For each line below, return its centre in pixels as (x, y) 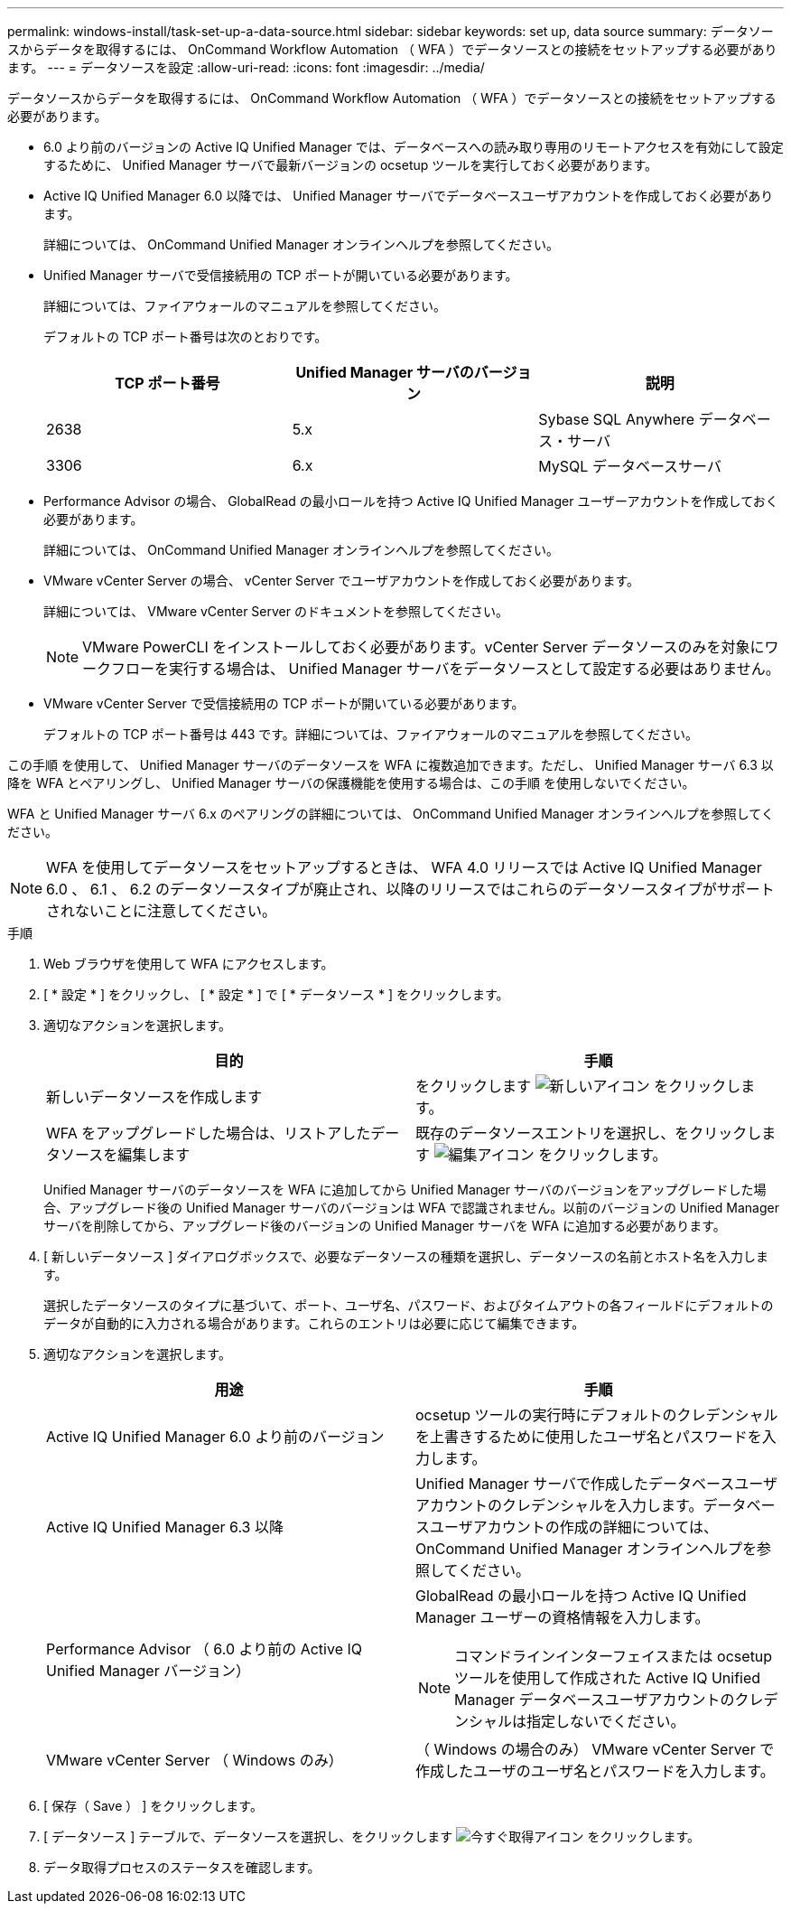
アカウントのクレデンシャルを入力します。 (559, 1505)
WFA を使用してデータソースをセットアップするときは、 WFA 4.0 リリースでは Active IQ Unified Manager (404, 867)
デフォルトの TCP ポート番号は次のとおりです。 (186, 337)
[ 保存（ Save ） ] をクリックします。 (153, 1806)
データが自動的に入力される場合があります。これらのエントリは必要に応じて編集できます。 (314, 1323)
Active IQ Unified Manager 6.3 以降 (165, 1527)
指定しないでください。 (606, 1721)
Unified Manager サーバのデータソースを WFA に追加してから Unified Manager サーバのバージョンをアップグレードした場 (405, 1190)
